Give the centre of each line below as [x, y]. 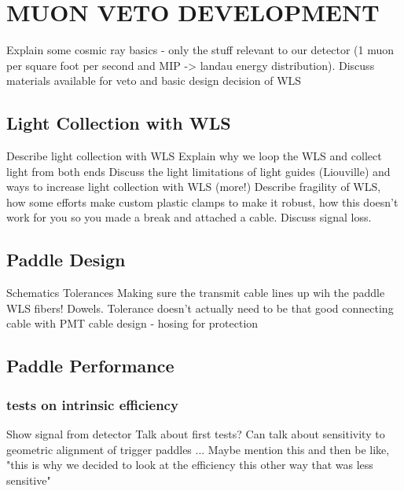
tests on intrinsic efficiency [92, 404]
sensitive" [29, 480]
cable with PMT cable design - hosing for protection [132, 323]
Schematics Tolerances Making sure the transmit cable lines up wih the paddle [196, 293]
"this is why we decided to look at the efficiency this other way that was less [190, 465]
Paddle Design [66, 260]
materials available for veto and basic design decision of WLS [154, 81]
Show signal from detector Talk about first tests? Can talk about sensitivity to [196, 434]
